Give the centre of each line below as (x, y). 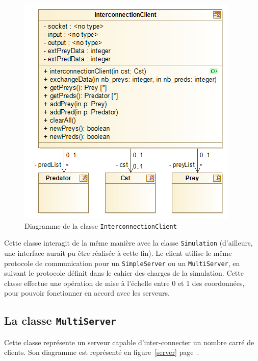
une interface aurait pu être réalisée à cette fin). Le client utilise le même (118, 252)
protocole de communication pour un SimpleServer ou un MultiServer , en (122, 263)
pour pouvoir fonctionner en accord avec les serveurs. (87, 293)
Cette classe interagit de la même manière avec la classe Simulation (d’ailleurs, (128, 243)
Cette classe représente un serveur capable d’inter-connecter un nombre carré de (129, 342)
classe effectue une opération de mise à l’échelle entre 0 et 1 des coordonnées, (124, 283)
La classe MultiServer (60, 320)
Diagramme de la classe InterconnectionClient (101, 225)
